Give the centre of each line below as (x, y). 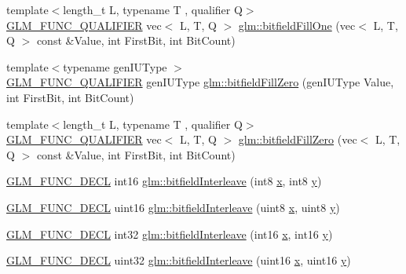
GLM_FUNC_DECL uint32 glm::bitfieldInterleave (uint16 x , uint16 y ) (179, 260)
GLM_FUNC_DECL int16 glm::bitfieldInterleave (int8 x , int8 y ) (164, 181)
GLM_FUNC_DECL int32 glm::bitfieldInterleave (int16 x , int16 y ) (170, 234)
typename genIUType (115, 66)
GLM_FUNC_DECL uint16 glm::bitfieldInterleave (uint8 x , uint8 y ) (173, 207)
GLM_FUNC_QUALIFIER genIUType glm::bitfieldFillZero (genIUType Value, (200, 82)
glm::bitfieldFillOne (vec (297, 25)
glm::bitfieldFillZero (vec (298, 139)
